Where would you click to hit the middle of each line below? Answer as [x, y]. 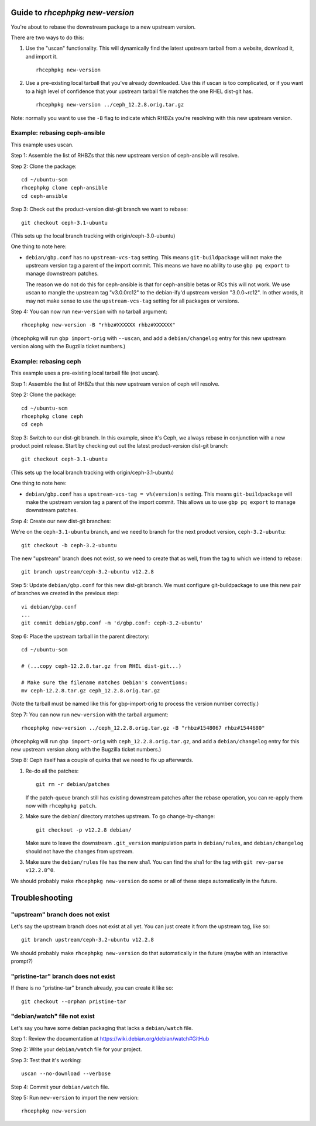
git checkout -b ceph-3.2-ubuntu [69, 545]
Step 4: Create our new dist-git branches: [61, 521]
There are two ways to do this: [47, 37]
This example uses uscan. [42, 145]
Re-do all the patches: [52, 771]
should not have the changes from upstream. [80, 851]
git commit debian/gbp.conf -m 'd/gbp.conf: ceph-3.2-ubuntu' [112, 623]
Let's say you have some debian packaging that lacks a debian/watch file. [102, 1028]
